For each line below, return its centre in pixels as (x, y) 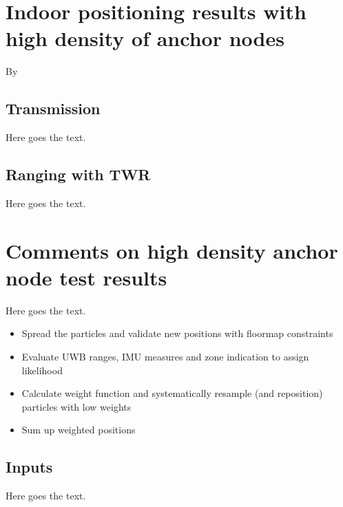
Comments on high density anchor (172, 250)
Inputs (29, 467)
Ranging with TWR (78, 174)
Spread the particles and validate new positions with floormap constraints (177, 333)
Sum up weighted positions (79, 430)
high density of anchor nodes (145, 38)
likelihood (42, 370)
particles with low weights (76, 406)
